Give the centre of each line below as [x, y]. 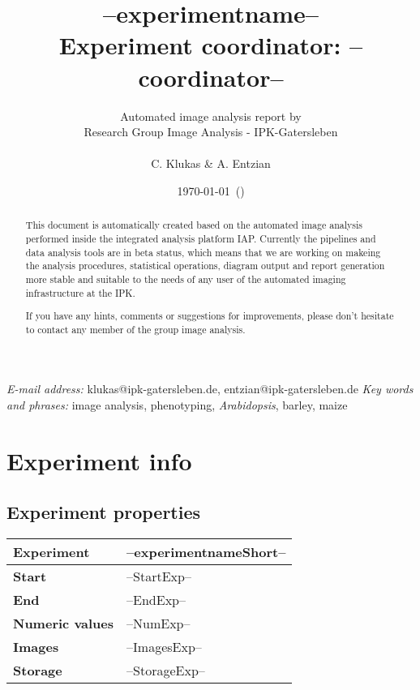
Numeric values [64, 624]
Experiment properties [104, 512]
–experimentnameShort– [206, 552]
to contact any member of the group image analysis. [135, 329]
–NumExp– [159, 624]
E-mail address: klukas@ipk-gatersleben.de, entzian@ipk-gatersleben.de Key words [210, 389]
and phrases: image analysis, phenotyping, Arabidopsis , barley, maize [177, 405]
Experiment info [99, 460]
